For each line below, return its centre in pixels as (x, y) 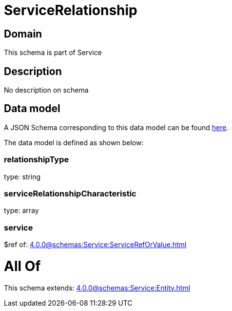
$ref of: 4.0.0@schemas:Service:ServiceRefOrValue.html (95, 245)
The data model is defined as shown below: (74, 142)
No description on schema (46, 90)
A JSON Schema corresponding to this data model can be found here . (116, 127)
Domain (23, 34)
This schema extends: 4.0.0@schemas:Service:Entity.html (97, 288)
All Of (22, 266)
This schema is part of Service (53, 53)
